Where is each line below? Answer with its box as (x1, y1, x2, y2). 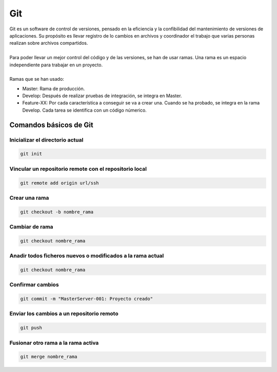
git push (20, 325, 43, 331)
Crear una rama (9, 194, 49, 201)
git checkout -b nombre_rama (20, 209, 94, 215)
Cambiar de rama (9, 223, 53, 231)
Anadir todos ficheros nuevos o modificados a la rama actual (9, 252, 164, 259)
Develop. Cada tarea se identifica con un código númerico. (22, 107, 147, 113)
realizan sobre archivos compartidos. (9, 40, 88, 46)
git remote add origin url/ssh (20, 180, 100, 186)
